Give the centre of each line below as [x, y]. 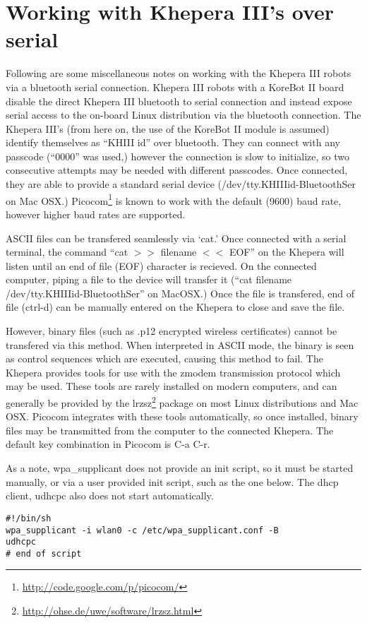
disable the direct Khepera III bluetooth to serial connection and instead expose [179, 101]
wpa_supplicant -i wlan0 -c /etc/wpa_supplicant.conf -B [142, 530]
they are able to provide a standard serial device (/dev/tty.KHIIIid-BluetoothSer [181, 184]
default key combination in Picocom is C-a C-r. [108, 444]
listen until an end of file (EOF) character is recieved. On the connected [161, 265]
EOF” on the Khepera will [287, 252]
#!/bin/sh [29, 518]
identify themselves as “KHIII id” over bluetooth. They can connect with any [173, 142]
